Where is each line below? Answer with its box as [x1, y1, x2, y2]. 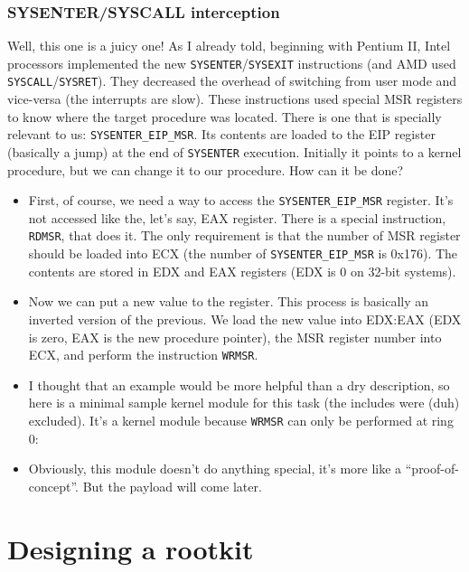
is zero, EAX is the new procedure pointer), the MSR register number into [28, 327, 442, 346]
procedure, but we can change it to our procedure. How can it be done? [7, 160, 404, 179]
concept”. [28, 476, 80, 495]
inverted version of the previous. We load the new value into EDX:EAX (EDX [28, 309, 462, 328]
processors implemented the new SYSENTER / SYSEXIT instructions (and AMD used [7, 53, 456, 72]
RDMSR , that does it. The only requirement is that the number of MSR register [28, 226, 461, 245]
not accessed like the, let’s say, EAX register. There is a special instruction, [28, 208, 446, 227]
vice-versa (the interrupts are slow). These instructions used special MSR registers [7, 89, 463, 108]
